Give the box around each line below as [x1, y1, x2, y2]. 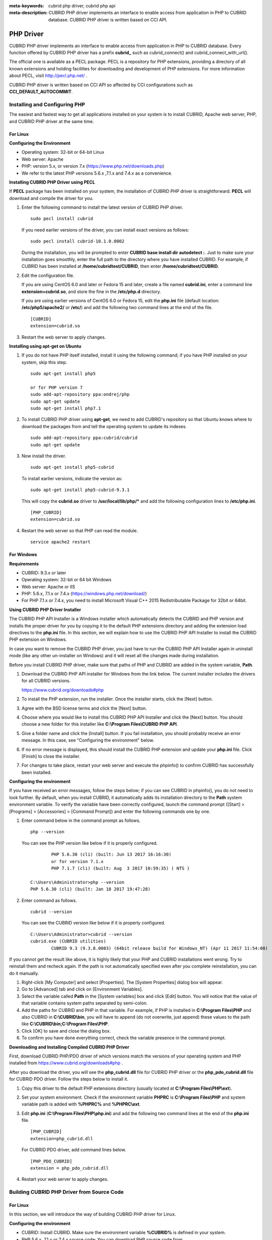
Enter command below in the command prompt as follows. [21, 817, 141, 823]
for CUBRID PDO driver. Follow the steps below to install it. [9, 1076, 129, 1082]
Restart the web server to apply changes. [21, 334, 106, 340]
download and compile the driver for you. [9, 195, 94, 201]
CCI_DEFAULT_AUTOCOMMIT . [9, 89, 73, 95]
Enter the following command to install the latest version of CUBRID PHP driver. [21, 204, 183, 210]
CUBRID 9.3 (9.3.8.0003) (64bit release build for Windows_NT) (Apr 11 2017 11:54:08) [51, 945, 269, 951]
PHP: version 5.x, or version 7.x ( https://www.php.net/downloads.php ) [21, 163, 164, 169]
